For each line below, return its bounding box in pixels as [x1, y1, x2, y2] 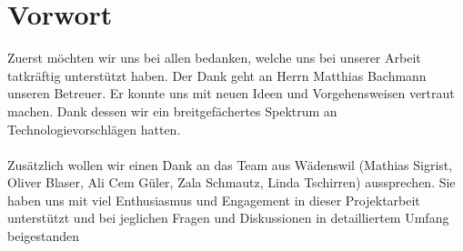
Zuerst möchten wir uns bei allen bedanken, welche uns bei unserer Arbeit [7, 48, 421, 67]
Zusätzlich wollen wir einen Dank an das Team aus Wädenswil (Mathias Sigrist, [7, 155, 453, 174]
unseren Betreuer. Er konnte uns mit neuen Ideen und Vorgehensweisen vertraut [7, 84, 455, 103]
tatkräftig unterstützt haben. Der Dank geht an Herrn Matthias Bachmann [7, 65, 427, 85]
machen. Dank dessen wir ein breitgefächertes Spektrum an [7, 101, 337, 120]
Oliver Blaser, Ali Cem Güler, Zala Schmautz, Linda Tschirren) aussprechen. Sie [7, 173, 456, 192]
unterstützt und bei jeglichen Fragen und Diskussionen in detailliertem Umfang [7, 208, 449, 227]
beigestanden [7, 226, 80, 246]
